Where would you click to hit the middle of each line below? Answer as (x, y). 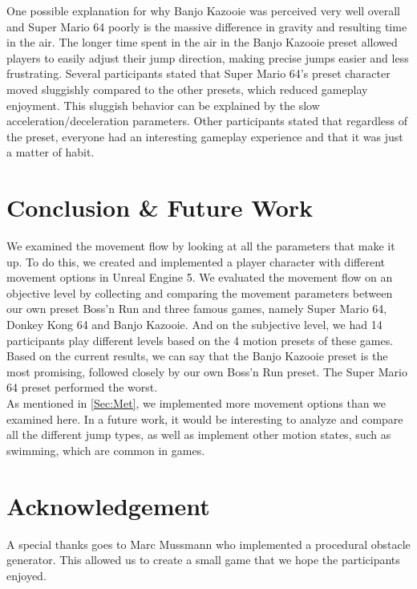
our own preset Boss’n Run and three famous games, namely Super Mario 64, (197, 309)
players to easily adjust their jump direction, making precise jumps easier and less (208, 57)
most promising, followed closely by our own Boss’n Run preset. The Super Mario (207, 371)
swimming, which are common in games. (106, 450)
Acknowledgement (108, 505)
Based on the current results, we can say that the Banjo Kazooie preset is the (197, 356)
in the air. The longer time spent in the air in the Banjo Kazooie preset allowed (202, 42)
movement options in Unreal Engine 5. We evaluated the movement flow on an (200, 277)
